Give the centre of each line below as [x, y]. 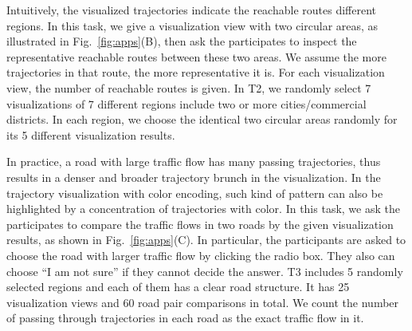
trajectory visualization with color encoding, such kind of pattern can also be [195, 193]
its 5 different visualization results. [91, 134]
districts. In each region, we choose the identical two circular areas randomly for [202, 119]
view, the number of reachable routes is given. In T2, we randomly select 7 [189, 87]
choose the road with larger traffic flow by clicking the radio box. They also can [201, 255]
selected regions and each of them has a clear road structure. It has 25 [178, 287]
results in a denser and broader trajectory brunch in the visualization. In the [194, 177]
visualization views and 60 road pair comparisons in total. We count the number [203, 302]
